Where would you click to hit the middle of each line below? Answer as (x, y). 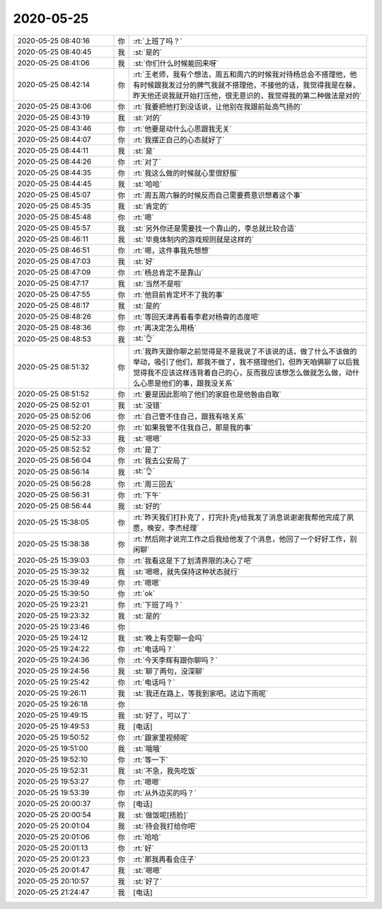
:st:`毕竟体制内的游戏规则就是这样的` (194, 239)
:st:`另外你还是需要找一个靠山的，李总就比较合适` (215, 228)
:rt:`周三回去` (155, 484)
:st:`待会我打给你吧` (166, 826)
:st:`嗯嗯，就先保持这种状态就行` (187, 571)
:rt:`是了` (147, 450)
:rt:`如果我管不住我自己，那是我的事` (193, 427)
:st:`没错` (148, 405)
